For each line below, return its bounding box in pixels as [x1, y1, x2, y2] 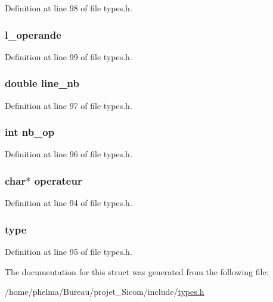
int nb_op [5, 124, 55, 139]
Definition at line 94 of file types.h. [5, 197, 132, 209]
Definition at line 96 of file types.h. [5, 148, 132, 160]
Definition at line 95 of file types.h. [5, 245, 132, 258]
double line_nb [5, 76, 79, 91]
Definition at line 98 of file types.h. [5, 2, 132, 14]
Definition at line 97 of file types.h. [5, 99, 132, 111]
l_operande [5, 27, 61, 42]
